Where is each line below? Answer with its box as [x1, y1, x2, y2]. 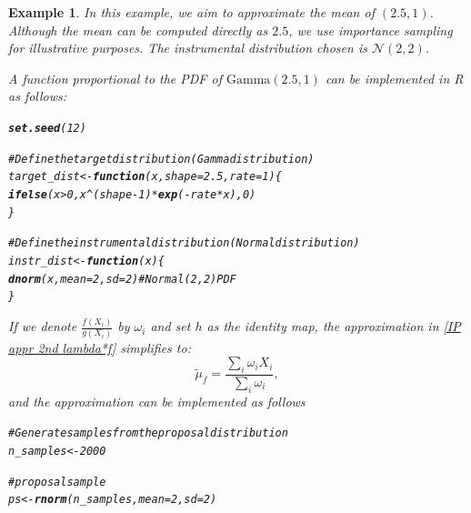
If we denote [8, 317, 77, 336]
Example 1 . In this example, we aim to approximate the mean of [8, 3, 375, 21]
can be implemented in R [325, 68, 464, 87]
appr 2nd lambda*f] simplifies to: [8, 337, 191, 357]
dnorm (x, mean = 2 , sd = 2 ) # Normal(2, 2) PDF [8, 272, 236, 286]
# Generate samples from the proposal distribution [8, 427, 288, 440]
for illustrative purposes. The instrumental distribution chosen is [8, 38, 367, 57]
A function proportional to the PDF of [8, 68, 222, 87]
